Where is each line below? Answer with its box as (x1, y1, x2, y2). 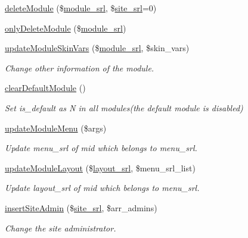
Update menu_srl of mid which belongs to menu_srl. (5, 142, 197, 154)
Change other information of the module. (5, 61, 154, 74)
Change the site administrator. (5, 221, 116, 234)
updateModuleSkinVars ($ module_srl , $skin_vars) (5, 42, 190, 54)
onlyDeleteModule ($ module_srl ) (5, 21, 126, 34)
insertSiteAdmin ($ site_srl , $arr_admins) (5, 201, 157, 214)
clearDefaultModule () (5, 82, 86, 94)
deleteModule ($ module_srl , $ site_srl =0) (5, 2, 157, 14)
